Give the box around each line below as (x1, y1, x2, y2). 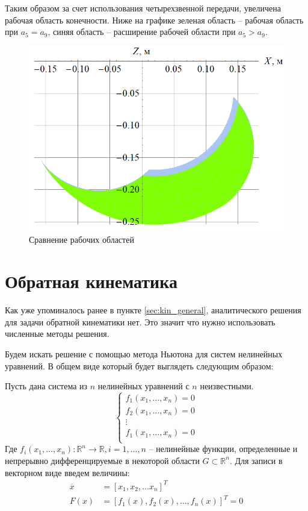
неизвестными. (200, 380, 254, 392)
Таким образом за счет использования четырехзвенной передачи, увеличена (5, 2, 282, 14)
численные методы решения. (5, 327, 109, 340)
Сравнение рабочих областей (29, 233, 134, 246)
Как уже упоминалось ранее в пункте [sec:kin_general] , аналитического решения (5, 304, 301, 316)
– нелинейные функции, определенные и (149, 442, 298, 455)
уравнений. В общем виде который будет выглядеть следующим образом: (5, 359, 274, 372)
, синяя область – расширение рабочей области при (48, 25, 236, 38)
